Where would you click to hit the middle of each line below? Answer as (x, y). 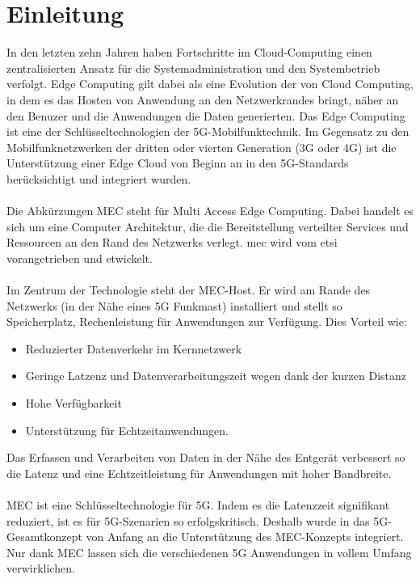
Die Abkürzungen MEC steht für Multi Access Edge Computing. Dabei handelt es (210, 211)
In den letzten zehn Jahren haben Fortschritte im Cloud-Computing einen (189, 52)
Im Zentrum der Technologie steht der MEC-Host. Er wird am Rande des (189, 290)
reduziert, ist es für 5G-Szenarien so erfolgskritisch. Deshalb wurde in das (188, 520)
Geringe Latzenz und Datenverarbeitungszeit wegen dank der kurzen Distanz (216, 376)
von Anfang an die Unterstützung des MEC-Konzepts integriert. (245, 537)
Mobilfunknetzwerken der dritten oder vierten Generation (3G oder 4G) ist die (202, 147)
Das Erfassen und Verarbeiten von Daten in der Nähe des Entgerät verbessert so (206, 457)
